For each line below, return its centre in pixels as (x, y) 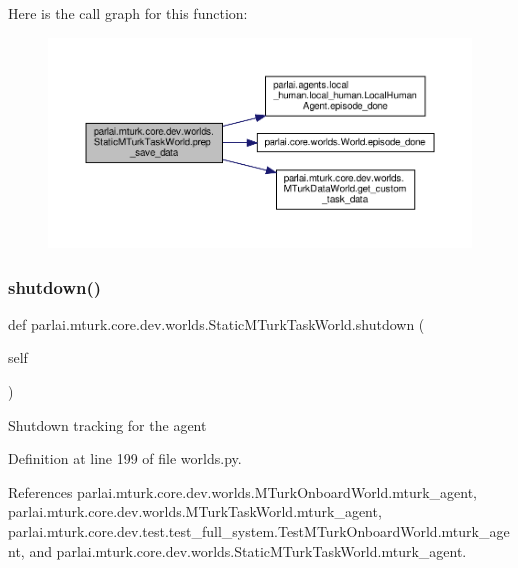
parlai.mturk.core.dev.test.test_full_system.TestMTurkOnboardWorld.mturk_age (259, 530)
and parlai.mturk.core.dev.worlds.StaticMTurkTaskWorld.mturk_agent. (248, 550)
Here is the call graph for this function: (128, 13)
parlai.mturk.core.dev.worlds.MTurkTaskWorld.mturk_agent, (195, 511)
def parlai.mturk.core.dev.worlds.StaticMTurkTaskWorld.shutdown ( (216, 323)
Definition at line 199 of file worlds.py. (125, 458)
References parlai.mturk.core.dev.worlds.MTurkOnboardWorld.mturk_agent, (243, 491)
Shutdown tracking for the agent (107, 424)
